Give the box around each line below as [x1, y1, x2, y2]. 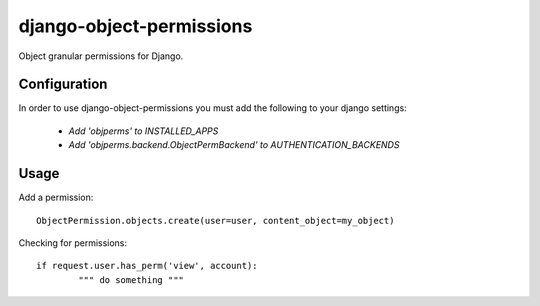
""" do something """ [78, 274, 185, 285]
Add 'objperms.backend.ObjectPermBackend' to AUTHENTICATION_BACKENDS [68, 139, 400, 151]
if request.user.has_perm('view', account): [36, 260, 259, 272]
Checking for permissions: [18, 236, 128, 249]
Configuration [18, 76, 108, 93]
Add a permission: [18, 191, 94, 204]
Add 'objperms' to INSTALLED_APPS [68, 125, 219, 137]
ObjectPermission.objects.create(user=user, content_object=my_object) [36, 215, 395, 226]
